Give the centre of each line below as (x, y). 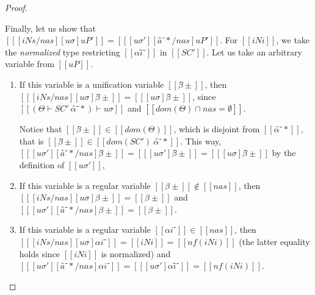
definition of (42, 164)
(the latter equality (274, 241)
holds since (40, 253)
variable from (30, 64)
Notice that (41, 129)
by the (284, 153)
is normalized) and (136, 253)
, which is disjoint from (217, 129)
